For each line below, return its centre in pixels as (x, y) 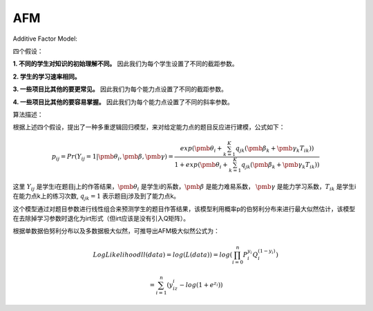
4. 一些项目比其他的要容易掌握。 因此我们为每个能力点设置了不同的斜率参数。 (123, 102)
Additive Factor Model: (45, 39)
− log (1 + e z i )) (201, 284)
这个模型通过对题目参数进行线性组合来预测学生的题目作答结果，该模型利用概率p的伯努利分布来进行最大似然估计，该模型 (184, 209)
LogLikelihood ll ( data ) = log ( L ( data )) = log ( (163, 254)
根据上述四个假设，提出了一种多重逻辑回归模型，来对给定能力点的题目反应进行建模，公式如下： (149, 127)
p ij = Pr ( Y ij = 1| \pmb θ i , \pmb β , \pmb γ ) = (113, 157)
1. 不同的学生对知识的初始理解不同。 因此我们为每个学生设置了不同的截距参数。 (125, 64)
